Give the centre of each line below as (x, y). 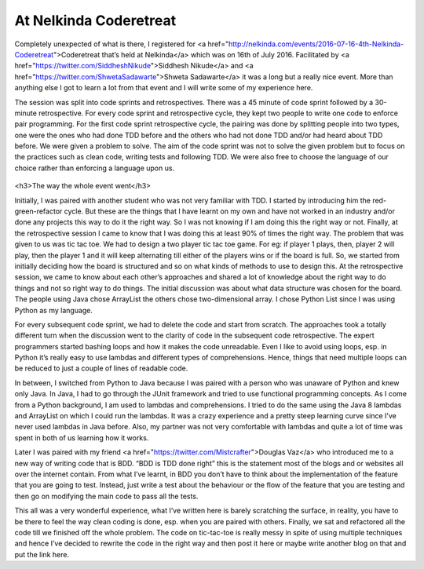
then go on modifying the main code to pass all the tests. (106, 496)
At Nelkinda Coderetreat (95, 20)
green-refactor (38, 211)
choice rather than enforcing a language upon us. (95, 168)
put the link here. (42, 554)
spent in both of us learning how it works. (82, 438)
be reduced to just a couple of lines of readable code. (101, 368)
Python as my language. (54, 310)
